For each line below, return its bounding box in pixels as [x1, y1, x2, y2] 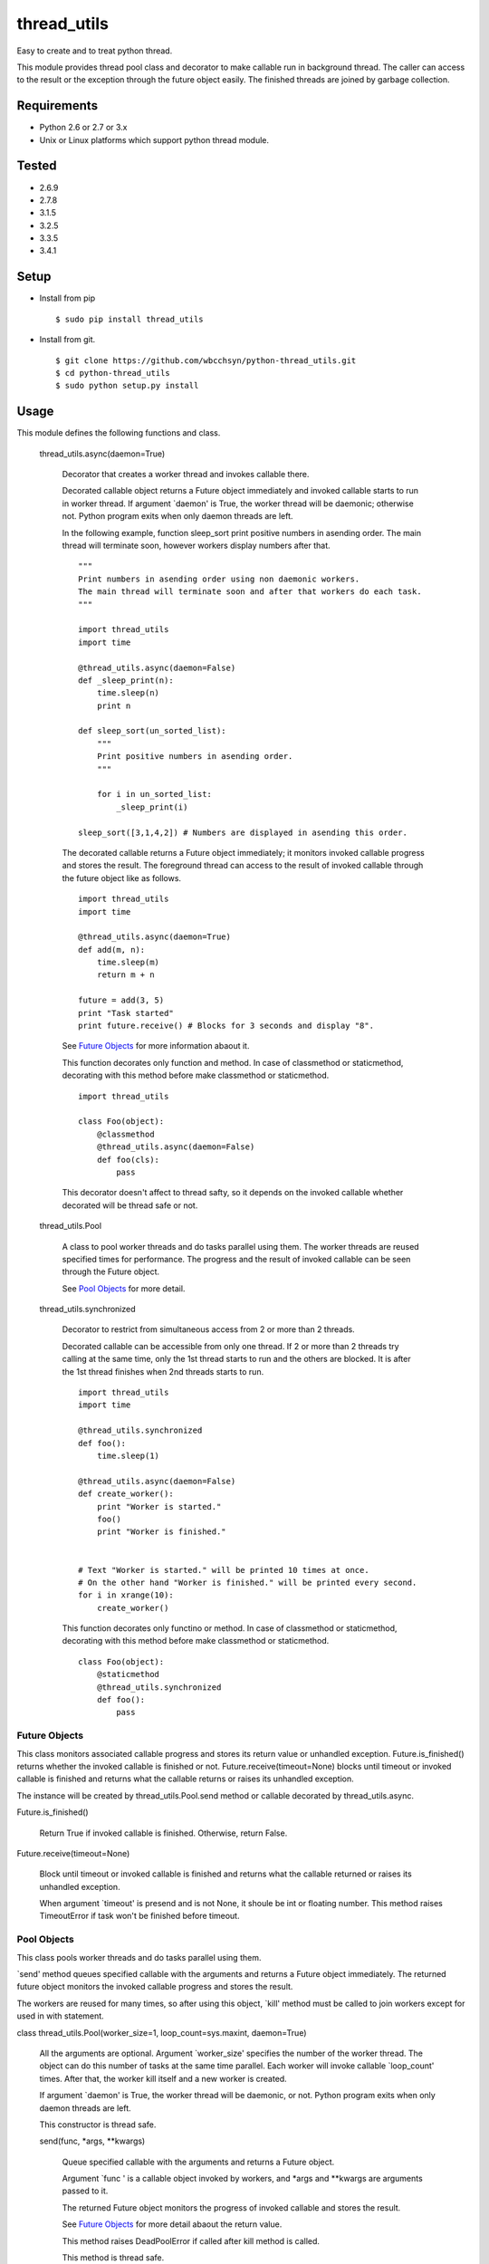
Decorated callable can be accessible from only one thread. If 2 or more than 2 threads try [62, 1340, 399, 1351]
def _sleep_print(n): [78, 675, 174, 686]
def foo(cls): [96, 1155, 160, 1165]
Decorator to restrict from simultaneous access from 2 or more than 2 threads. [62, 1324, 355, 1335]
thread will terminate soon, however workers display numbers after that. [62, 540, 331, 551]
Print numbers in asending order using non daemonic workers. [78, 573, 360, 584]
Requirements [16, 98, 99, 113]
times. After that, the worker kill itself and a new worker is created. [39, 2073, 287, 2084]
